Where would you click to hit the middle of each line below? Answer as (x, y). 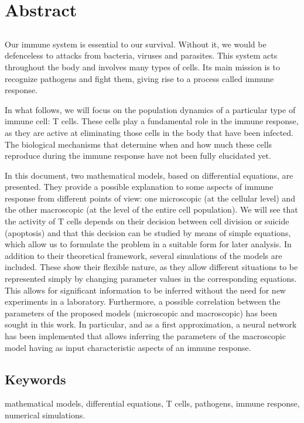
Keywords (35, 379)
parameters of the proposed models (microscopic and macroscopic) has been (141, 313)
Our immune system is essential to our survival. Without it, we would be (136, 44)
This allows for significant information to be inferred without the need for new (145, 290)
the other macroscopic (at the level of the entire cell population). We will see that (151, 209)
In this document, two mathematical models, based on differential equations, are (149, 175)
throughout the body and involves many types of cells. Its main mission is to (142, 66)
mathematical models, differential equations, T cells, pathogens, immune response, (152, 403)
